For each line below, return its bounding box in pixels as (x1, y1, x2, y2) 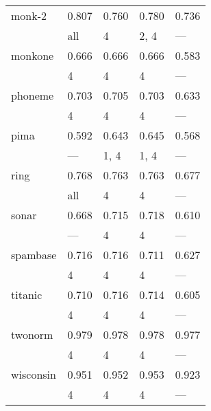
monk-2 (11, 8, 47, 23)
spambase (11, 247, 57, 263)
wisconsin (11, 366, 56, 382)
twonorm (11, 326, 53, 342)
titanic (11, 287, 42, 302)
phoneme (11, 87, 54, 103)
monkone (11, 47, 54, 63)
